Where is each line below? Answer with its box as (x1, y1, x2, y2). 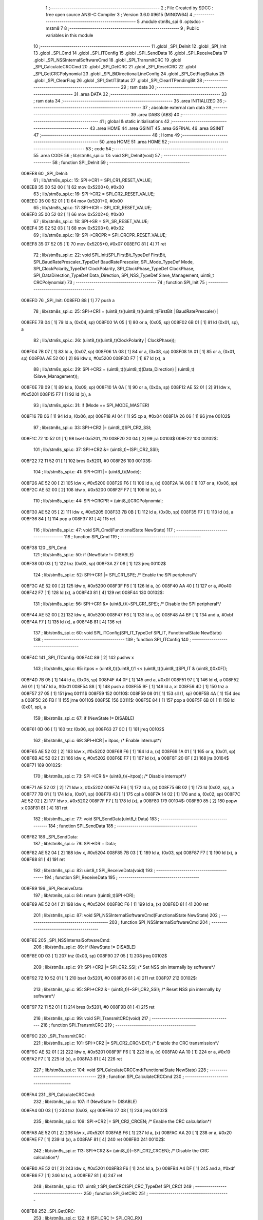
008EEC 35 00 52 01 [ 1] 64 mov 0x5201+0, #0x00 (21, 198, 123, 203)
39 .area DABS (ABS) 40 (131, 111, 180, 117)
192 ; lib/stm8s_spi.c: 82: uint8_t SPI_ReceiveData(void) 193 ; (33, 868, 155, 874)
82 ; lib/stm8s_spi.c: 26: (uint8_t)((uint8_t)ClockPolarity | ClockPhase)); (33, 337, 176, 344)
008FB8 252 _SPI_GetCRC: (21, 1208, 75, 1214)
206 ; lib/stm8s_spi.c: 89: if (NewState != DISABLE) (33, 944, 136, 950)
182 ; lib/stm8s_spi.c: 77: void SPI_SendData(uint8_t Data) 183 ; (33, 816, 160, 822)
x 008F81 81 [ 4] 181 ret (21, 805, 68, 811)
